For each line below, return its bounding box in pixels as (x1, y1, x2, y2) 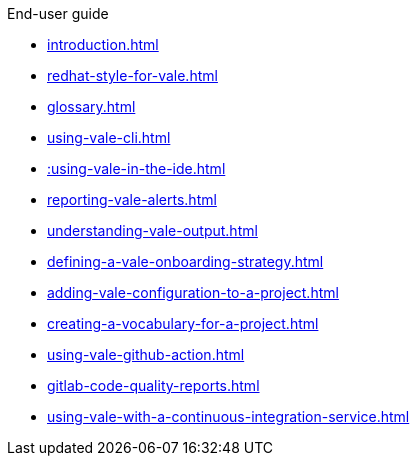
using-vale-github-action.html (47, 346, 245, 363)
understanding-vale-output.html (47, 222, 258, 239)
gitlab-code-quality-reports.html (47, 377, 260, 394)
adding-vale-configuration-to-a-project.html (47, 284, 339, 301)
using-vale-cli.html (47, 129, 171, 146)
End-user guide (7, 5, 109, 22)
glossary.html (47, 98, 136, 115)
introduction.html (47, 36, 159, 53)
